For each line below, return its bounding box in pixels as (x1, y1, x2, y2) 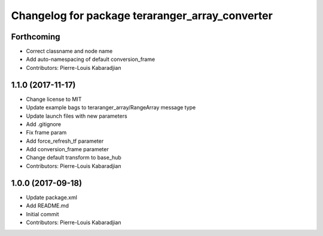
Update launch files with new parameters (26, 112, 128, 119)
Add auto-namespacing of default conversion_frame (26, 56, 156, 63)
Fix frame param (26, 129, 67, 136)
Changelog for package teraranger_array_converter (11, 9, 273, 22)
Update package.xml (26, 194, 78, 201)
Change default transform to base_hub (26, 154, 122, 161)
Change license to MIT (26, 96, 82, 103)
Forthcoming (11, 32, 60, 42)
